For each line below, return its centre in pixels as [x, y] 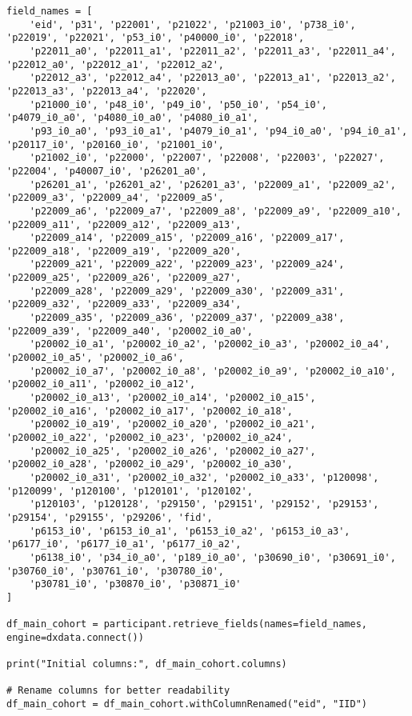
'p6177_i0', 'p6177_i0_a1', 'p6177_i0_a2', [124, 544]
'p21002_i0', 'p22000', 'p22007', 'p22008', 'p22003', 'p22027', [207, 158]
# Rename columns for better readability [118, 691]
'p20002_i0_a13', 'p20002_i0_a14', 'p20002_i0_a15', [172, 398]
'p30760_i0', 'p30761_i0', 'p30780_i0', [116, 571]
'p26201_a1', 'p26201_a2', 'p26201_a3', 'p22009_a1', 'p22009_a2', [212, 184]
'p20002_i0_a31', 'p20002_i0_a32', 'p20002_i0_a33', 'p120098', [204, 477]
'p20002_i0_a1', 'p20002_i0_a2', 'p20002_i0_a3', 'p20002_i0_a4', [210, 344]
